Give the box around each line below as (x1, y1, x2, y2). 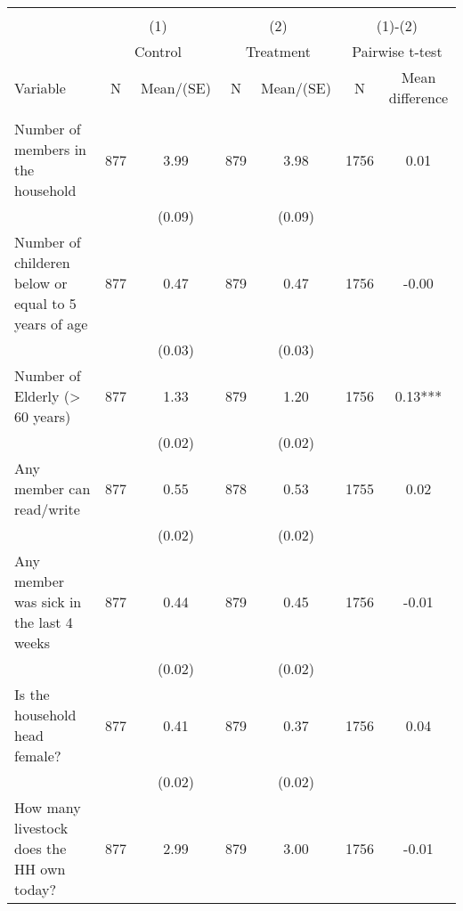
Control (134, 41, 182, 61)
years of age (14, 313, 88, 334)
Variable (14, 77, 66, 98)
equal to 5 (14, 293, 77, 313)
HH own (14, 858, 66, 879)
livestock (14, 817, 69, 838)
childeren (14, 252, 70, 272)
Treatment (245, 41, 311, 61)
